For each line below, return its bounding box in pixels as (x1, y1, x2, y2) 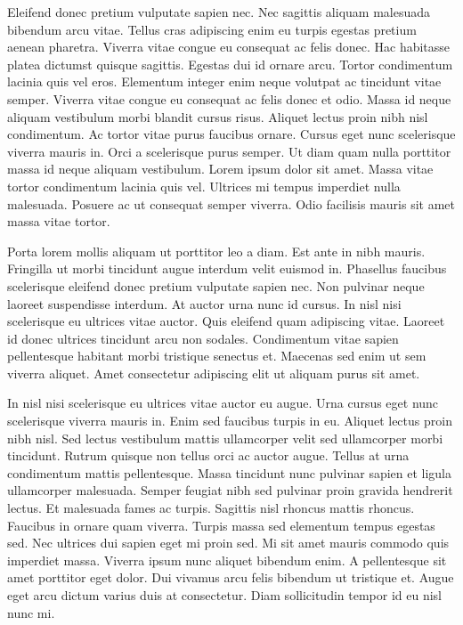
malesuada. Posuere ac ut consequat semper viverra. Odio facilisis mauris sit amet (7, 194, 456, 213)
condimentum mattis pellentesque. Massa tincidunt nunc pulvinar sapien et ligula (7, 463, 452, 482)
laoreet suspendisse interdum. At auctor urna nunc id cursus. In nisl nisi (7, 294, 402, 312)
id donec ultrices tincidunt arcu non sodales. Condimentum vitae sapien (7, 329, 399, 347)
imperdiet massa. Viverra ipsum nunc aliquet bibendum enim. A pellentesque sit (7, 550, 447, 569)
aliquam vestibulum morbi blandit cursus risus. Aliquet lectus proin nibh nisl (7, 107, 428, 126)
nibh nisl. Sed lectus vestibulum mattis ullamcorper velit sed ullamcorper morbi (7, 428, 443, 447)
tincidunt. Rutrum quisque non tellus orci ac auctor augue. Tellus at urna (7, 446, 410, 465)
